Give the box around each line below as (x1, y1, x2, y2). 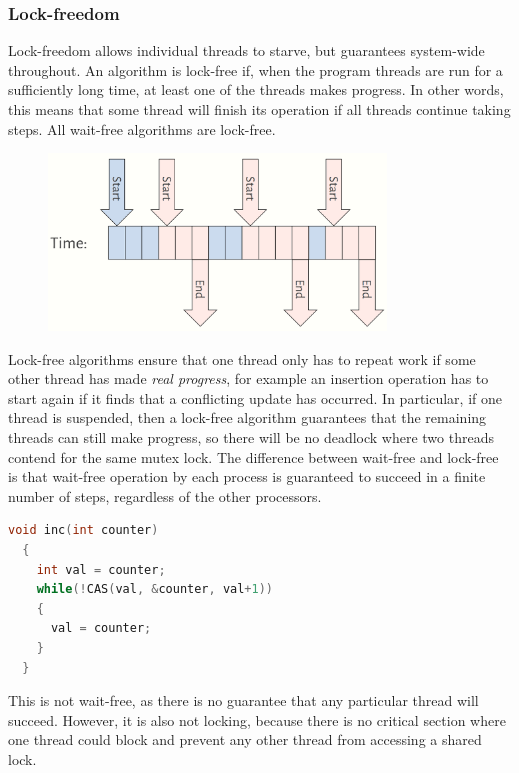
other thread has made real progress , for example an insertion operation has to (8, 368, 489, 389)
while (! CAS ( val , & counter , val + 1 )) (36, 582, 274, 597)
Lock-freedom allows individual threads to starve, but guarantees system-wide (8, 40, 485, 61)
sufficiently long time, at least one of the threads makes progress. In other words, (8, 79, 504, 100)
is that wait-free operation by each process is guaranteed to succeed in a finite (8, 466, 486, 487)
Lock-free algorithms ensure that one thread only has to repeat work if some (8, 348, 476, 369)
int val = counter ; (36, 562, 166, 577)
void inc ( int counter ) (8, 523, 159, 538)
